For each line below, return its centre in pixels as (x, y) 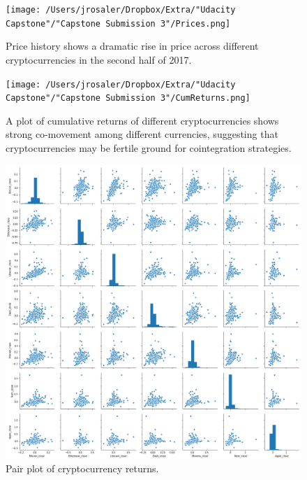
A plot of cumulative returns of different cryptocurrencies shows (142, 120)
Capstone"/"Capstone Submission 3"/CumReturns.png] (128, 98)
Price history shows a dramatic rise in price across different (132, 46)
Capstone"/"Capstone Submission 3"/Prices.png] (118, 23)
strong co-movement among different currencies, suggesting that (142, 134)
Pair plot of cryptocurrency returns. (82, 468)
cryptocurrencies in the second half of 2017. (99, 59)
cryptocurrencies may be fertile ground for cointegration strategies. (149, 148)
